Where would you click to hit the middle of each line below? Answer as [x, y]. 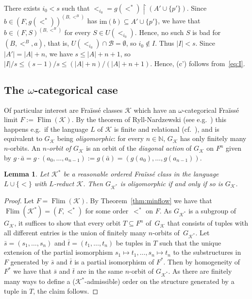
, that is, [56, 43]
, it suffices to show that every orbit [67, 223]
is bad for [207, 32]
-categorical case [76, 89]
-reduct [64, 183]
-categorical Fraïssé [211, 110]
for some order [107, 211]
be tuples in [133, 242]
